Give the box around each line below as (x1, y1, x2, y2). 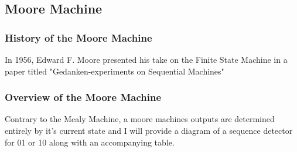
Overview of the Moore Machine (5, 90, 162, 104)
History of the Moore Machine (5, 30, 152, 45)
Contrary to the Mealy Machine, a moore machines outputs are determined (5, 113, 275, 125)
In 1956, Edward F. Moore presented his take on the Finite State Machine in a (5, 53, 288, 65)
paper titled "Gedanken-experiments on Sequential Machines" (5, 65, 224, 77)
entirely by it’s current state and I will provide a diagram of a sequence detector (5, 124, 293, 136)
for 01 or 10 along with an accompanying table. (5, 136, 175, 148)
